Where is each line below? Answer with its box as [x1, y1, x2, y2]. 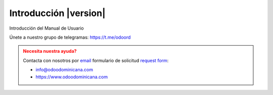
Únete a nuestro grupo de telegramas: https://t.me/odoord [9, 34, 131, 40]
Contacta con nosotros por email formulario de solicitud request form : [23, 57, 169, 63]
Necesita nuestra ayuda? [23, 48, 77, 54]
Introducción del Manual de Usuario [9, 25, 84, 31]
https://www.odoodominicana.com [35, 73, 108, 80]
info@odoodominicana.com [35, 67, 94, 73]
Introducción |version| [9, 8, 106, 19]
